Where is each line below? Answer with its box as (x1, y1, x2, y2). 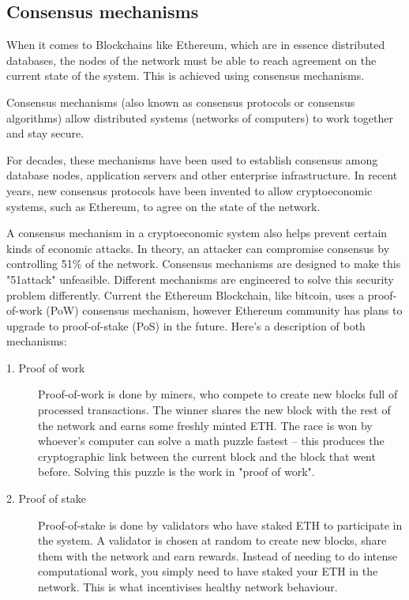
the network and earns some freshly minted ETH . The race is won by (38, 417, 373, 433)
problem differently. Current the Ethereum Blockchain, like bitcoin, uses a (6, 286, 365, 303)
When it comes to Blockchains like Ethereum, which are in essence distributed (6, 36, 385, 53)
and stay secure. (6, 125, 84, 142)
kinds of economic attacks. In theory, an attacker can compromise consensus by (6, 240, 390, 256)
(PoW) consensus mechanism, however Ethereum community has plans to (46, 302, 403, 319)
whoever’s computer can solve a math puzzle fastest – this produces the (38, 432, 385, 449)
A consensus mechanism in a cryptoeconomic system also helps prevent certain (6, 225, 388, 241)
